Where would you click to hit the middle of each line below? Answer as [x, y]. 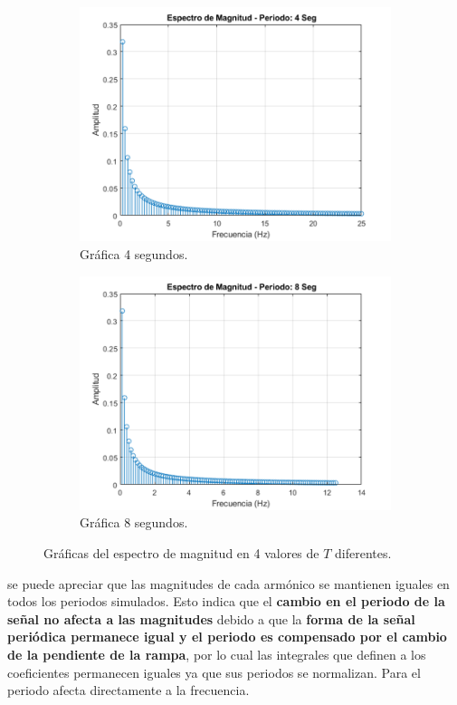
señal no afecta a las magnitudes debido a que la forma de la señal [211, 618]
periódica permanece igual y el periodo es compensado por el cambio [227, 637]
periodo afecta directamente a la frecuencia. [129, 690]
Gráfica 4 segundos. [134, 253]
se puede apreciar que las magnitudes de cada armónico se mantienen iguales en [228, 583]
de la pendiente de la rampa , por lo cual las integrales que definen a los [217, 654]
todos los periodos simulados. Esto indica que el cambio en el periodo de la [226, 601]
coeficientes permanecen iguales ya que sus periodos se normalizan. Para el [214, 672]
